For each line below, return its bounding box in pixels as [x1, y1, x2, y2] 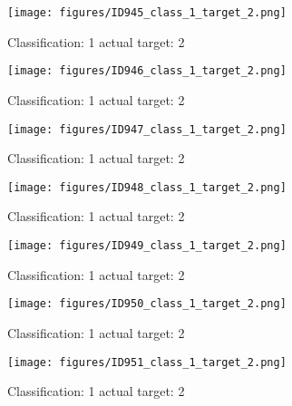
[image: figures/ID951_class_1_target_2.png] [7, 355, 287, 369]
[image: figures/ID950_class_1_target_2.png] [7, 297, 287, 311]
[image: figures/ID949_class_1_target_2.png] [7, 239, 287, 252]
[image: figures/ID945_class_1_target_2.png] [7, 6, 287, 19]
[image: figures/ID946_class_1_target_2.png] [7, 64, 287, 78]
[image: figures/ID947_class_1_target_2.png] [7, 122, 287, 136]
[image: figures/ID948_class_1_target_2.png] [7, 180, 287, 194]
